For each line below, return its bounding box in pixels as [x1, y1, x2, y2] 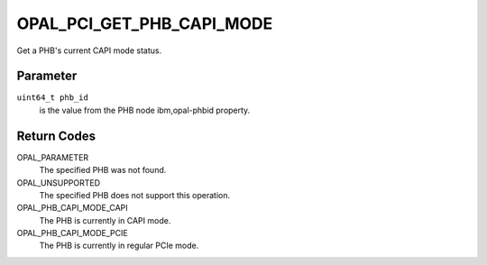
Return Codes [16, 128, 96, 143]
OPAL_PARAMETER [16, 151, 89, 162]
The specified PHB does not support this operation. [39, 189, 230, 200]
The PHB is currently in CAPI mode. [39, 215, 171, 225]
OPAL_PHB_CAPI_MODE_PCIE [16, 228, 128, 239]
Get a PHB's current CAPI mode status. [16, 45, 162, 56]
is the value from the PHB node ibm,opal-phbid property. [39, 105, 251, 115]
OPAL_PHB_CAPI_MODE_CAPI [16, 203, 128, 214]
